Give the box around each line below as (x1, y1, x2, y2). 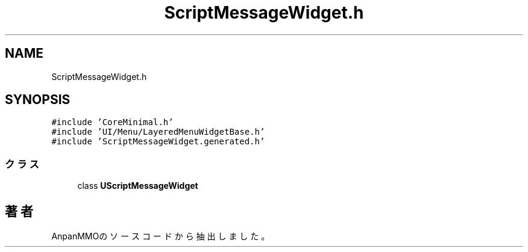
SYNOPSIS (5, 92, 71, 108)
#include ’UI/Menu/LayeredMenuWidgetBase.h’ (51, 127, 265, 137)
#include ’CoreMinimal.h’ (51, 117, 174, 128)
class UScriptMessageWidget (77, 180, 198, 191)
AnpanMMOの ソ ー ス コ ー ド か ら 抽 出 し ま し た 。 (51, 231, 270, 242)
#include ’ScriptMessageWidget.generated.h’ (51, 137, 265, 147)
